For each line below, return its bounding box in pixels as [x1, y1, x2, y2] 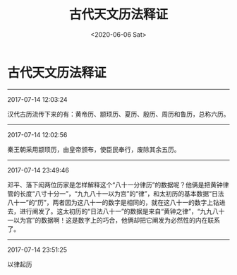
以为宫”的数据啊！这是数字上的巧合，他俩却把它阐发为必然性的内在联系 [13, 216, 221, 224]
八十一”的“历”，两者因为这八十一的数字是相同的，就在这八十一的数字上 [7, 198, 214, 206]
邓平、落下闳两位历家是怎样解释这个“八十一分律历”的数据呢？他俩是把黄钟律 [7, 180, 229, 189]
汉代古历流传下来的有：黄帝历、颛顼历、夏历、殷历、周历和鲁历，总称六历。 [7, 110, 230, 118]
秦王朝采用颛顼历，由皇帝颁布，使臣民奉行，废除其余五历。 [7, 145, 181, 153]
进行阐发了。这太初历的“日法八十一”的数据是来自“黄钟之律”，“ [19, 206, 200, 216]
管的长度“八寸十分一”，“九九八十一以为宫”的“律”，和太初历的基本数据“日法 [7, 189, 224, 198]
